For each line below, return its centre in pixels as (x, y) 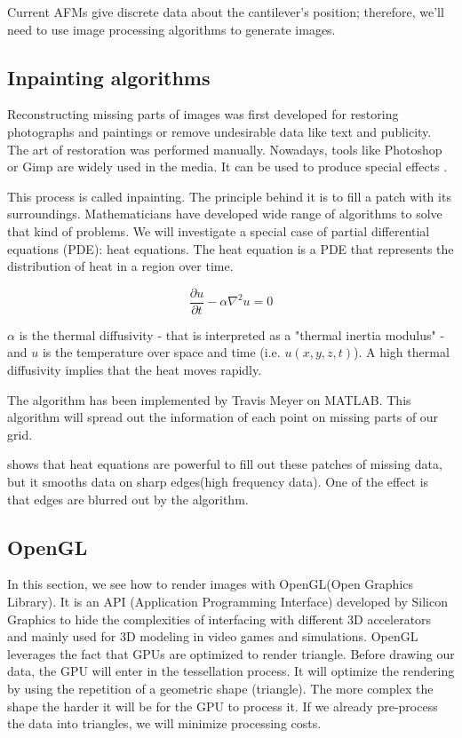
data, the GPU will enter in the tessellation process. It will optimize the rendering (231, 671)
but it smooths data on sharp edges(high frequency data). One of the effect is (218, 481)
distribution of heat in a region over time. (120, 266)
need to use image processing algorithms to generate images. (171, 29)
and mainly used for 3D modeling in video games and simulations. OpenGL (213, 636)
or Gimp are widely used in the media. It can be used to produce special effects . (227, 167)
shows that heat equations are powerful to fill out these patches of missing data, (225, 464)
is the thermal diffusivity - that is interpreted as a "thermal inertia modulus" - (232, 334)
